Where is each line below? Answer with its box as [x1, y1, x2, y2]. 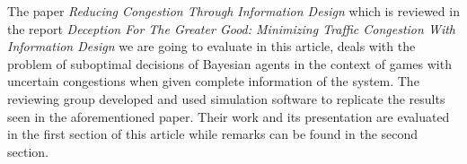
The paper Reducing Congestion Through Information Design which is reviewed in [7, 2, 460, 20]
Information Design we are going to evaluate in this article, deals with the [7, 37, 416, 56]
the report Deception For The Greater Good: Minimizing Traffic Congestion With [7, 19, 455, 38]
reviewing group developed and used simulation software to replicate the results [7, 89, 445, 108]
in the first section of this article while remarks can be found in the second [7, 125, 419, 143]
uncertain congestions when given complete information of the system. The [7, 72, 419, 91]
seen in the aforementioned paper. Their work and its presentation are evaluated [7, 107, 450, 125]
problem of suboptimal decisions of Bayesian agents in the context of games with [7, 54, 452, 73]
